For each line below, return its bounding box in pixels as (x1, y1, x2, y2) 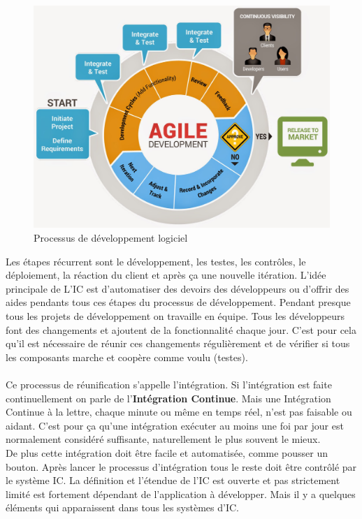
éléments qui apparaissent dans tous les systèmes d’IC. (6, 500, 239, 515)
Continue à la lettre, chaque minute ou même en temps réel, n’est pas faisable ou (6, 404, 352, 419)
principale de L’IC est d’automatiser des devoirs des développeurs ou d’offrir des (6, 281, 349, 295)
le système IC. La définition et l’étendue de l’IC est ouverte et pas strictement (6, 473, 340, 488)
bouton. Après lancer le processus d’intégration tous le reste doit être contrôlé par (6, 459, 357, 474)
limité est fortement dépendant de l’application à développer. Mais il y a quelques (6, 486, 356, 501)
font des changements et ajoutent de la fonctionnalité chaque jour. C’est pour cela (6, 322, 356, 337)
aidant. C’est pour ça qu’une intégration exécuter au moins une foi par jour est (6, 418, 344, 432)
